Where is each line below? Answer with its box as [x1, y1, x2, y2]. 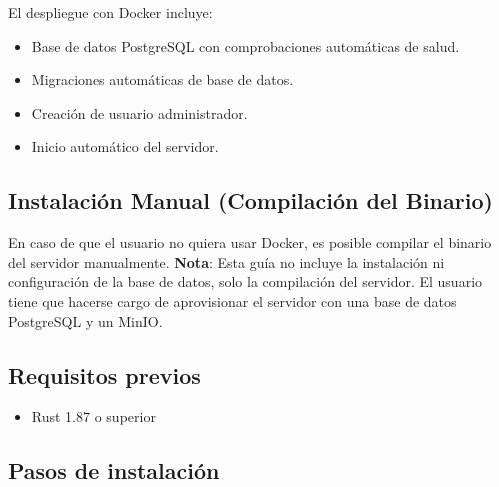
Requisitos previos [8, 359, 201, 390]
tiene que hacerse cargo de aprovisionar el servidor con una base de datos [8, 290, 457, 311]
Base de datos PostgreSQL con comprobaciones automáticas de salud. [31, 35, 460, 56]
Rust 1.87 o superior [31, 406, 156, 427]
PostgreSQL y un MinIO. [8, 310, 163, 331]
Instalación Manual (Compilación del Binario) [8, 185, 493, 216]
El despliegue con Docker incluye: [8, 2, 213, 22]
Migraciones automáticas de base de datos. [31, 69, 294, 90]
